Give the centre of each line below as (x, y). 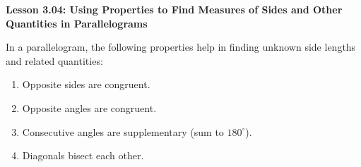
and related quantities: (54, 60)
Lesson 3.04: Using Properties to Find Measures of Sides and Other (174, 9)
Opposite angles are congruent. (89, 107)
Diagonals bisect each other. (83, 155)
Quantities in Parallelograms (77, 23)
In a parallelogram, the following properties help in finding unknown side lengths (181, 47)
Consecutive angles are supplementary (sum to (123, 131)
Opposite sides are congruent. (86, 84)
